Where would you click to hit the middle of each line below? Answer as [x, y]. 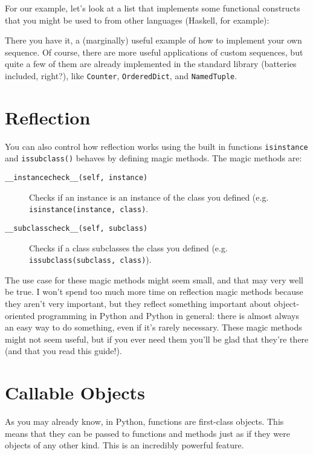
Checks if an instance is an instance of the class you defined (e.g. [149, 197]
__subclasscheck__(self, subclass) [76, 228]
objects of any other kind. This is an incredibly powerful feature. [124, 445]
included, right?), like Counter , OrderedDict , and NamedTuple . [121, 75]
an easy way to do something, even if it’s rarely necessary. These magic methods [153, 327]
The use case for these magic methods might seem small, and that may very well [154, 279]
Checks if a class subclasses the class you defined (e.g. [128, 247]
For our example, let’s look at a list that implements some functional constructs [153, 8]
